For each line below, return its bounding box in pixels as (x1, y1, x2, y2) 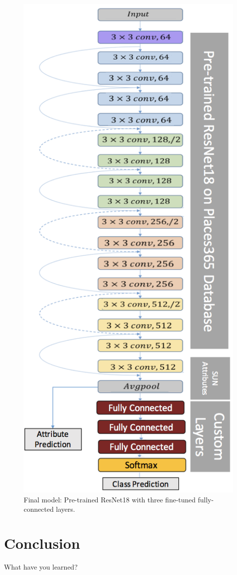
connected (24, 504, 54, 514)
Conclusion (4, 533, 80, 553)
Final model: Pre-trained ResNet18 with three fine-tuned (24, 494, 196, 504)
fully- (197, 494, 214, 504)
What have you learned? (4, 561, 78, 572)
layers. (56, 504, 75, 514)
